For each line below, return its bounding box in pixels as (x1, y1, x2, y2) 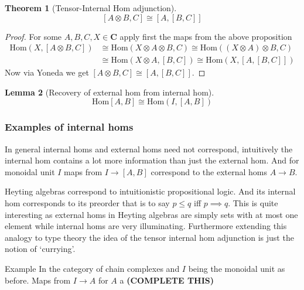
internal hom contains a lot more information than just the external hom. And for (5, 154, 299, 166)
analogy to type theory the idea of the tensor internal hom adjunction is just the (5, 231, 294, 243)
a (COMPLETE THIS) (119, 274, 214, 286)
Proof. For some (5, 30, 62, 42)
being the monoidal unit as (188, 262, 285, 274)
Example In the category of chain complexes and (5, 262, 180, 274)
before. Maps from (5, 274, 71, 286)
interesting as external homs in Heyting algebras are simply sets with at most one (5, 208, 298, 220)
